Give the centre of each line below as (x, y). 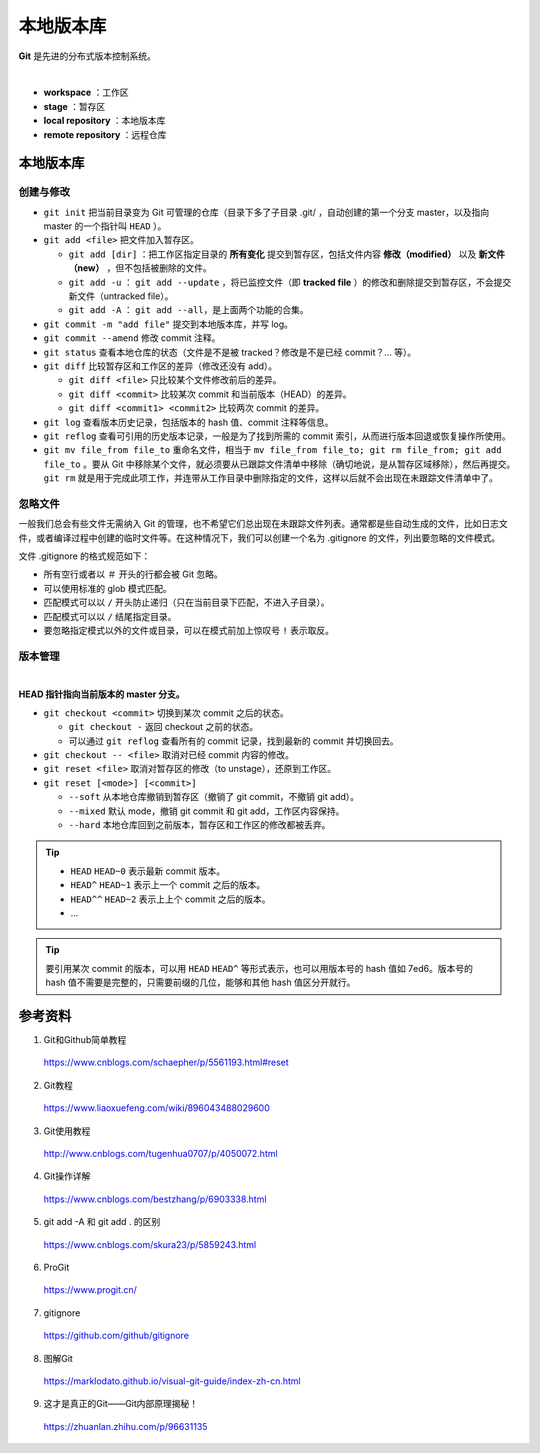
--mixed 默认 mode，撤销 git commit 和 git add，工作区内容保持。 (206, 811)
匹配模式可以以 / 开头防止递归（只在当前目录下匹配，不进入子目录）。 (186, 602)
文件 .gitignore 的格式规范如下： (84, 556)
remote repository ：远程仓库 (105, 134)
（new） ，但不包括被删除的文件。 (140, 268)
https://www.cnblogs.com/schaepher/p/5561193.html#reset (166, 1062)
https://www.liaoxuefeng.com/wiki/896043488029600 (156, 1108)
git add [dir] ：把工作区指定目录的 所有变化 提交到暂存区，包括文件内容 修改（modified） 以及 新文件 (286, 254)
